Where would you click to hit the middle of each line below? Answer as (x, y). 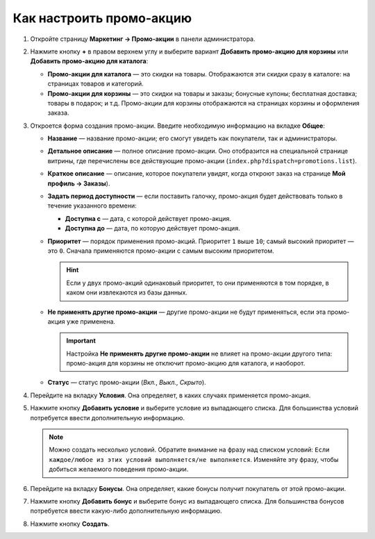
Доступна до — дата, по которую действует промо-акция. (152, 229)
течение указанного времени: (92, 206)
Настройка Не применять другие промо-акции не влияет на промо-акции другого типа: (199, 354)
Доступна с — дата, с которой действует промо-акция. (148, 218)
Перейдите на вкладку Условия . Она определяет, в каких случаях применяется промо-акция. (170, 395)
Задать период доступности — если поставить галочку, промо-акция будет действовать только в (195, 196)
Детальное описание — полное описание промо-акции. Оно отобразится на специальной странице (198, 151)
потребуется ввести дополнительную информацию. (108, 417)
